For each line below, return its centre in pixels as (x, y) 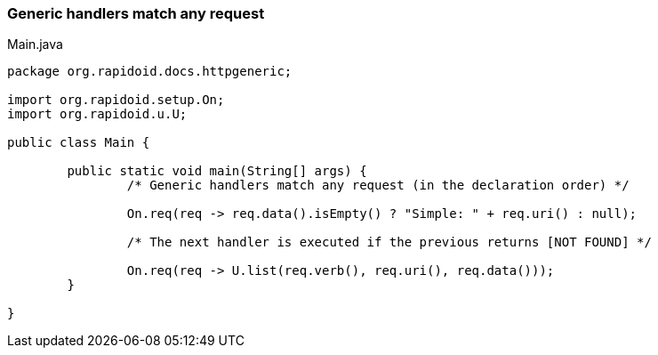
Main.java (35, 44)
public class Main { (79, 143)
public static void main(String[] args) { (217, 171)
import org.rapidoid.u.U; (97, 114)
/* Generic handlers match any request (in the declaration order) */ (378, 186)
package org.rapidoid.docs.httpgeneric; (150, 72)
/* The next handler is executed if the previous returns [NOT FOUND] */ (389, 242)
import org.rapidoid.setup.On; (116, 100)
